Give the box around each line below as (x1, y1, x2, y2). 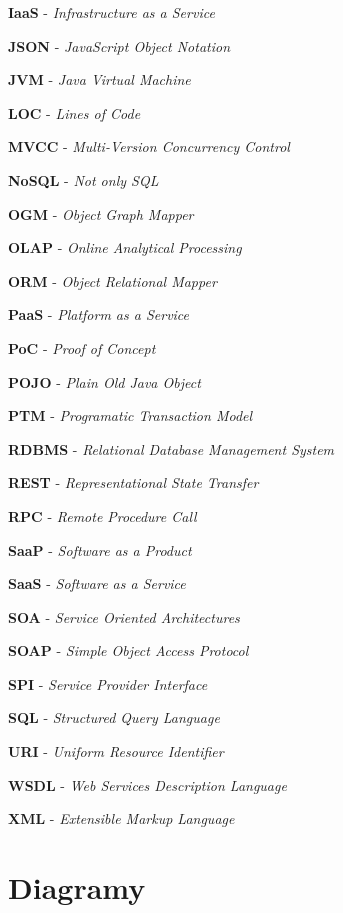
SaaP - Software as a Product (8, 539, 192, 560)
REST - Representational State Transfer (8, 472, 259, 493)
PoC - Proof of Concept (8, 337, 156, 358)
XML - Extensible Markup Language (8, 808, 235, 829)
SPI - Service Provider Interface (8, 673, 208, 694)
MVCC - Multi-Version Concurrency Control (8, 136, 290, 157)
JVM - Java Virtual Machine (8, 69, 191, 90)
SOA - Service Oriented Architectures (8, 606, 240, 627)
